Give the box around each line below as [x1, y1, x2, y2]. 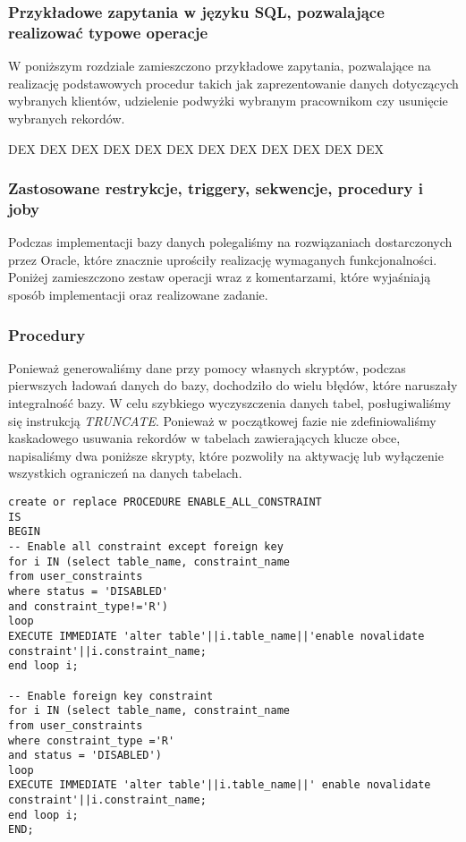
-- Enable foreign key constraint [8, 689, 214, 702]
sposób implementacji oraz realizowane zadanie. [8, 285, 268, 304]
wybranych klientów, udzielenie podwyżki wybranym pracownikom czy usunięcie [8, 91, 448, 110]
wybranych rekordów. [8, 108, 125, 127]
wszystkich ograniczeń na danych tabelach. [8, 464, 242, 482]
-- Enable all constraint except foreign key [8, 540, 284, 553]
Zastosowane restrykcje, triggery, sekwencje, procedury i [8, 177, 423, 200]
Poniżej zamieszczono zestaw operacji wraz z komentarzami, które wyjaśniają [8, 268, 431, 286]
